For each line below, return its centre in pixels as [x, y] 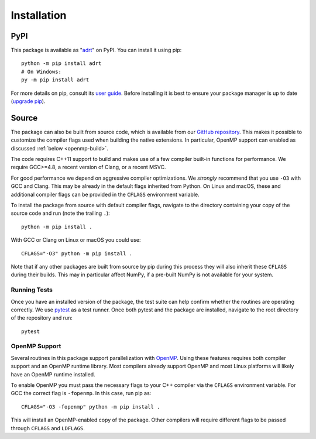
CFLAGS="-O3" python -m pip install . [77, 253]
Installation [39, 15]
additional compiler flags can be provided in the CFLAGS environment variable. [105, 194]
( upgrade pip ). [28, 101]
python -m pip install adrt [61, 64]
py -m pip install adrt [55, 80]
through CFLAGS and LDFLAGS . [48, 428]
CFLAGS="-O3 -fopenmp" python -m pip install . [91, 407]
